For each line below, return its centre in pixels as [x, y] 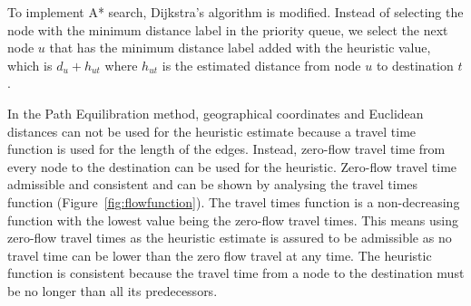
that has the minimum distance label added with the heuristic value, [240, 48]
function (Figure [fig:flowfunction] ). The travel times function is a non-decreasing [234, 201]
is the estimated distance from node [261, 65]
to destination [415, 65]
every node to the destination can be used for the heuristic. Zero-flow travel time [232, 166]
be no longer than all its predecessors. [113, 290]
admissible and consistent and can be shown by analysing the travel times [213, 184]
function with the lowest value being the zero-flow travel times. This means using [233, 220]
